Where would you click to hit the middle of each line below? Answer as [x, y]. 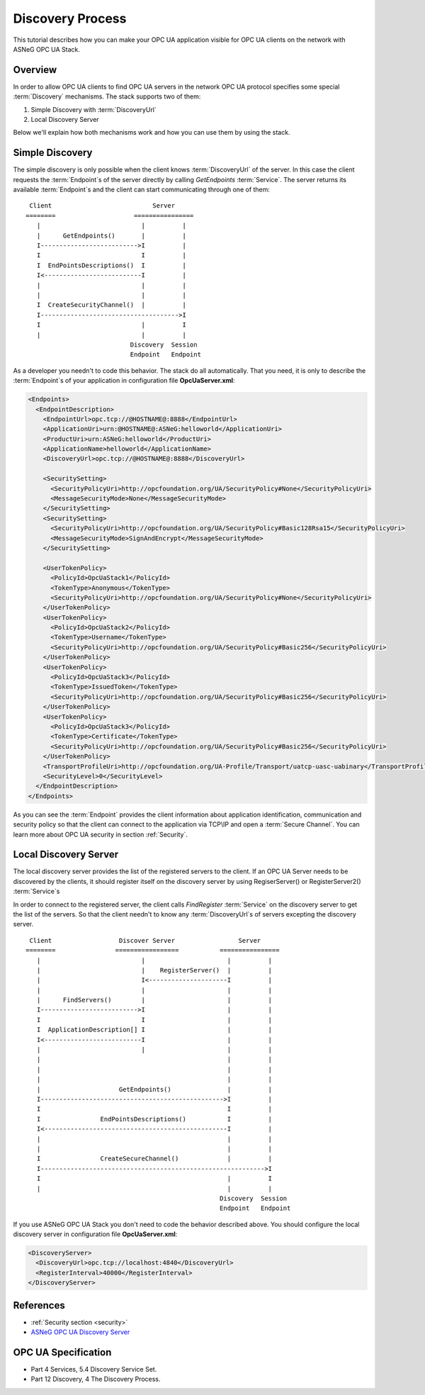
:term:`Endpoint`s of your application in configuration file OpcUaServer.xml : [124, 381]
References [39, 1305]
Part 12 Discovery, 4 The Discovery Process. [96, 1379]
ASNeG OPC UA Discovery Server [80, 1332]
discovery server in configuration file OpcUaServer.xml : [95, 1234]
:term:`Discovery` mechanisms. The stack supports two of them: [107, 96]
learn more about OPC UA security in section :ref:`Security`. [100, 834]
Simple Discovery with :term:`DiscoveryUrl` [94, 109]
